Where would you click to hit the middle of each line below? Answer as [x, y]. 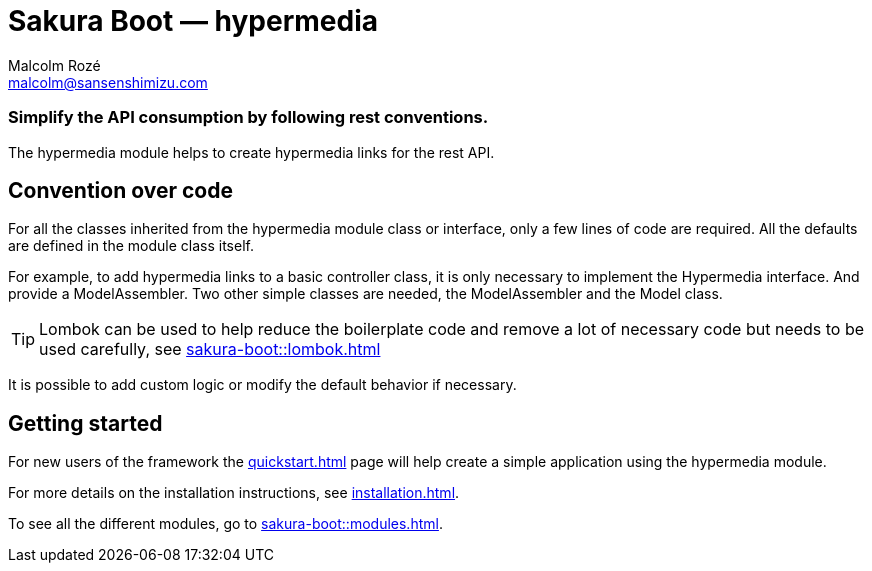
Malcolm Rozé [54, 65]
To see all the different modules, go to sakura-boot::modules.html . [225, 524]
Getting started [85, 423]
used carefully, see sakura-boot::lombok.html [210, 349]
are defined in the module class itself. [131, 246]
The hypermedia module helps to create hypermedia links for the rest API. [251, 152]
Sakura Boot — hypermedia [193, 21]
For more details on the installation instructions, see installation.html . [234, 493]
